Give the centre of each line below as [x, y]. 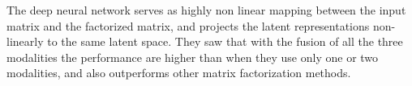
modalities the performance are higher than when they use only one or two [193, 57]
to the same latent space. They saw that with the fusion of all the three [225, 41]
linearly [25, 41]
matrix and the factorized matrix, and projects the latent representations [188, 25]
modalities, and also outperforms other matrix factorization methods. [179, 73]
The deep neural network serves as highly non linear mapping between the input [206, 10]
